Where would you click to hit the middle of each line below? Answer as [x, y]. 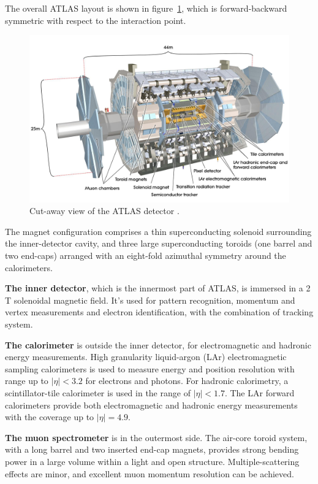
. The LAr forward [259, 392]
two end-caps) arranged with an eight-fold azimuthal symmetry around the [146, 255]
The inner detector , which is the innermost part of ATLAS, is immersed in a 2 [158, 288]
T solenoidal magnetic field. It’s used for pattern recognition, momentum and [150, 300]
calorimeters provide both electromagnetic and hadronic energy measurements [151, 405]
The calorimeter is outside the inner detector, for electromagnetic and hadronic [158, 344]
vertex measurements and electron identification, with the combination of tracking [159, 312]
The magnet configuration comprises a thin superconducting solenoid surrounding [158, 231]
